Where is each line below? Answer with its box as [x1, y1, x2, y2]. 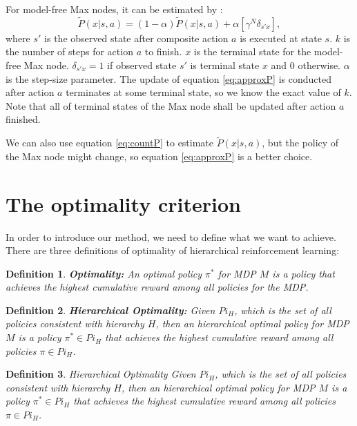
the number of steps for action [6, 44, 133, 59]
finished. [6, 112, 41, 126]
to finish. [144, 44, 182, 59]
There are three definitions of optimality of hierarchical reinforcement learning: [6, 243, 340, 258]
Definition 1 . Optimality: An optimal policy [6, 266, 202, 280]
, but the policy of [262, 135, 339, 150]
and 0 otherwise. [271, 58, 341, 72]
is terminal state [190, 58, 260, 72]
